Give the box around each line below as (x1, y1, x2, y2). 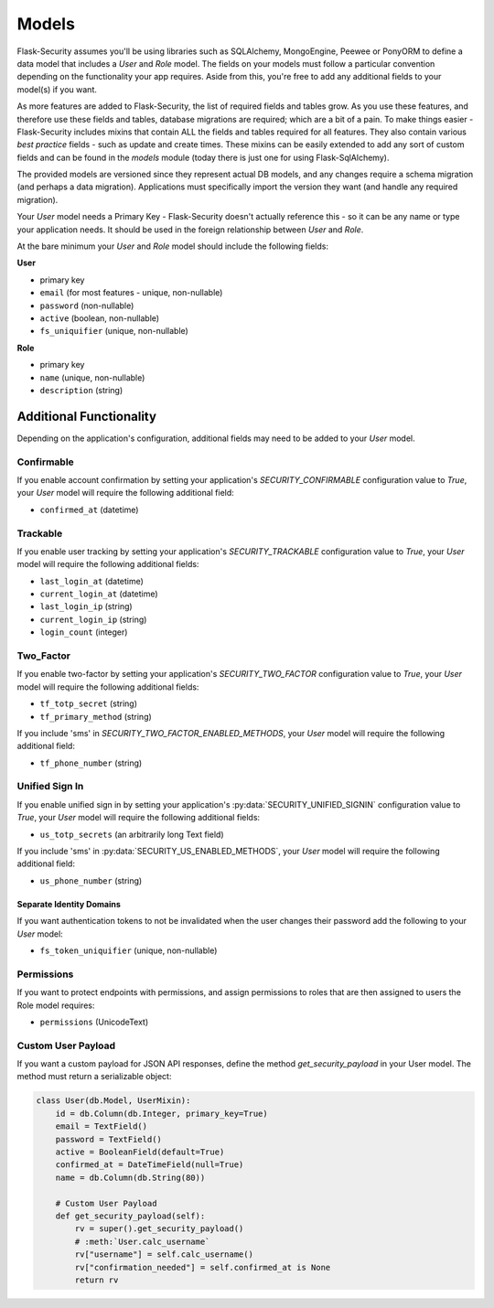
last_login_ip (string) (39, 601, 133, 612)
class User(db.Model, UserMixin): (36, 1096, 191, 1106)
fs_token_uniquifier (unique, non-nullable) (39, 945, 218, 956)
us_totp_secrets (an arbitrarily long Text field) (39, 829, 224, 840)
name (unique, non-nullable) (39, 371, 145, 383)
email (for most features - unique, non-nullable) (39, 287, 223, 298)
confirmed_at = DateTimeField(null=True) (55, 1160, 244, 1170)
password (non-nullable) (39, 300, 134, 311)
